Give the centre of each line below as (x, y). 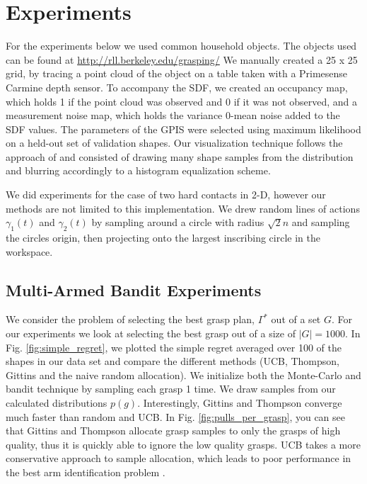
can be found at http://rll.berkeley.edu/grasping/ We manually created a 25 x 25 (182, 59)
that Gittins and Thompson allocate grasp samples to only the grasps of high (173, 430)
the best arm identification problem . (86, 472)
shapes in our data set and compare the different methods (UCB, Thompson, (173, 361)
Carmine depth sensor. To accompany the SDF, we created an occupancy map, (177, 87)
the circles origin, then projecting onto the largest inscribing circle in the (163, 238)
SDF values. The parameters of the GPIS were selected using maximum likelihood (183, 129)
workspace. (29, 251)
